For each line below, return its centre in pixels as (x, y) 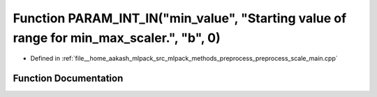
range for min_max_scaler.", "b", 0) (117, 38)
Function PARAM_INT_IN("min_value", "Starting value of (180, 18)
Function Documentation (68, 79)
